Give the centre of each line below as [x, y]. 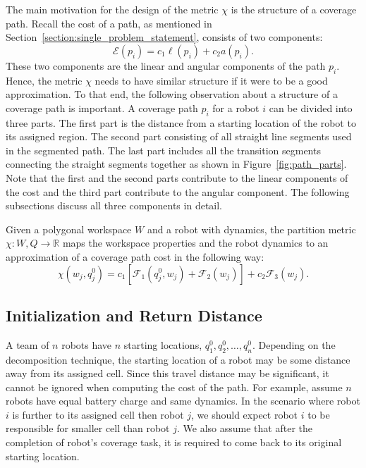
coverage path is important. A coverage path [102, 107]
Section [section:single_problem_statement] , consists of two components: [164, 37]
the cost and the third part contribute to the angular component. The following [178, 191]
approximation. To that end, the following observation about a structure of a [172, 94]
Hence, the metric [44, 80]
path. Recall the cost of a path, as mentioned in [109, 23]
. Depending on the [294, 344]
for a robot [236, 107]
